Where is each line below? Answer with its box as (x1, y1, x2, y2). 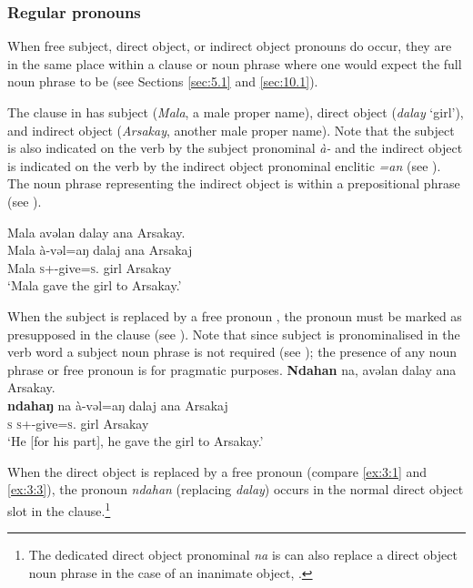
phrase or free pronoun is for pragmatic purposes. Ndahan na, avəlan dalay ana (7, 360, 457, 379)
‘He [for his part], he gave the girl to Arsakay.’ (7, 431, 264, 451)
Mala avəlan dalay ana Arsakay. (7, 222, 186, 241)
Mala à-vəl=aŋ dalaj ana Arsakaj (7, 240, 193, 259)
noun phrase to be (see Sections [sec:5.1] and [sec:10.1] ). (7, 72, 318, 91)
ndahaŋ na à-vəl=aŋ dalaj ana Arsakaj (7, 395, 228, 414)
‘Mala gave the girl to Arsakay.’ (7, 276, 182, 295)
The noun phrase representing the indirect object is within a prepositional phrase (7, 174, 460, 193)
